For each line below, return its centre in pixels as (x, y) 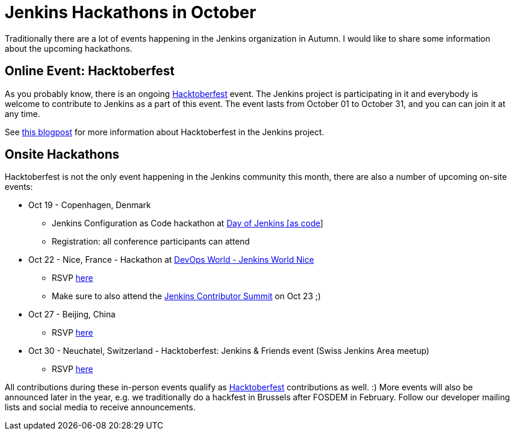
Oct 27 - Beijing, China (72, 314)
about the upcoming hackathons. (69, 48)
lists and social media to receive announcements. (100, 407)
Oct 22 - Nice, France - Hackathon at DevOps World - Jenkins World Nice (171, 260)
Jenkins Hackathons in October (131, 12)
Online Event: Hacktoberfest (90, 71)
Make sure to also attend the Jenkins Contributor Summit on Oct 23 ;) (186, 296)
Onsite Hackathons (62, 155)
